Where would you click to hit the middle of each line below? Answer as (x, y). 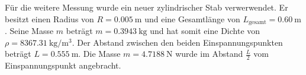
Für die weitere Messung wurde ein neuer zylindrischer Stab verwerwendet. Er (146, 7)
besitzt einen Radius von (49, 18)
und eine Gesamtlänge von (192, 18)
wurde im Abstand (209, 54)
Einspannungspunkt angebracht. (63, 65)
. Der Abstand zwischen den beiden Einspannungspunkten (177, 42)
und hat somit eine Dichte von (205, 31)
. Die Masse (99, 54)
